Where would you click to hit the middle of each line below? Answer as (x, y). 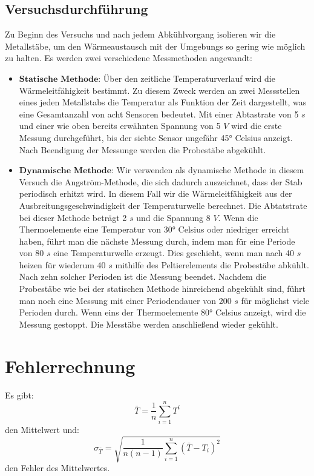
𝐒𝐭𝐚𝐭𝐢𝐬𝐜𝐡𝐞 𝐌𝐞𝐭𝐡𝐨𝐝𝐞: (60, 79)
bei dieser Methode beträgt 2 (73, 217)
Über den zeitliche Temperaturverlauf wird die (189, 78)
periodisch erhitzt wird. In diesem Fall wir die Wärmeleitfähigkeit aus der (155, 193)
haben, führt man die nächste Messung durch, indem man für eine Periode (157, 241)
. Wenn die (238, 217)
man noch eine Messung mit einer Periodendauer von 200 (125, 300)
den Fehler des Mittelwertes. (57, 468)
